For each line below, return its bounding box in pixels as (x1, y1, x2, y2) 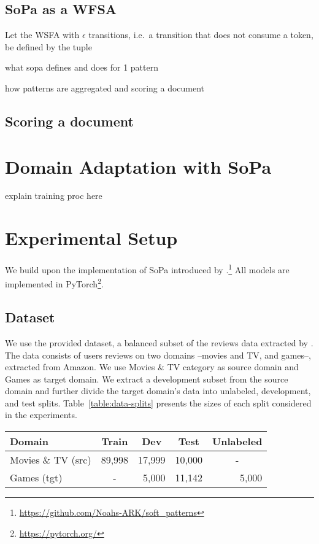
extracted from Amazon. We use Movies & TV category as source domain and (5, 360, 299, 373)
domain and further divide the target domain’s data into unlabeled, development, (5, 384, 311, 397)
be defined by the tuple (5, 40, 92, 53)
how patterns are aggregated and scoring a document (5, 81, 205, 94)
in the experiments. (5, 408, 77, 421)
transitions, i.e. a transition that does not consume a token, (88, 28, 313, 41)
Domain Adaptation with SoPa (5, 153, 272, 179)
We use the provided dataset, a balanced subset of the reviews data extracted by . (5, 336, 313, 349)
